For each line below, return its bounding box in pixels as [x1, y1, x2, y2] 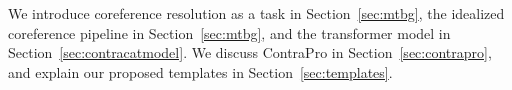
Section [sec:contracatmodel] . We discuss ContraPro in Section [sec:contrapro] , [8, 42, 492, 63]
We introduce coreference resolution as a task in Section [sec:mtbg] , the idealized [8, 3, 505, 23]
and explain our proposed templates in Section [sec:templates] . [8, 61, 393, 82]
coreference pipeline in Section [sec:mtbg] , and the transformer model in [8, 22, 451, 43]
